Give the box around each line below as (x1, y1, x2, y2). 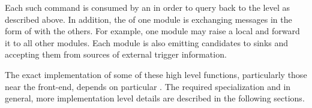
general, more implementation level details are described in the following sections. (5, 92, 305, 104)
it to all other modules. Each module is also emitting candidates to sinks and (5, 36, 289, 49)
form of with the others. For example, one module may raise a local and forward (5, 25, 300, 37)
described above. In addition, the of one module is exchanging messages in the (5, 13, 292, 25)
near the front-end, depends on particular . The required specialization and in (5, 80, 291, 92)
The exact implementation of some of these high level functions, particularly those (5, 68, 307, 80)
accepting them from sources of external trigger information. (5, 48, 227, 61)
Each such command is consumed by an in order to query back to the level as (5, 1, 290, 13)
